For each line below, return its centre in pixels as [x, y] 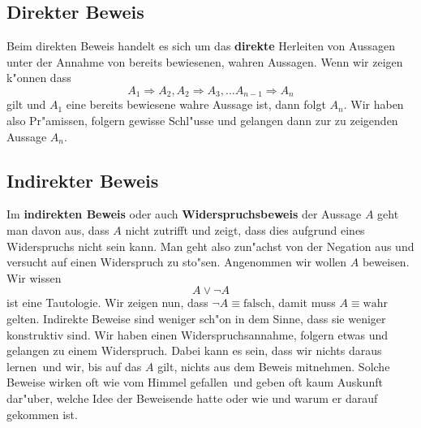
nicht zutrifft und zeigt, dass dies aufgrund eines [245, 230]
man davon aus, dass [58, 230]
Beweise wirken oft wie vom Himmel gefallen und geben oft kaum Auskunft [195, 382]
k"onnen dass [39, 78]
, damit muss [303, 303]
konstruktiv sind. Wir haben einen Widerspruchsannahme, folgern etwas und [198, 334]
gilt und [26, 104]
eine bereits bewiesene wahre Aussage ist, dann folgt [196, 104]
